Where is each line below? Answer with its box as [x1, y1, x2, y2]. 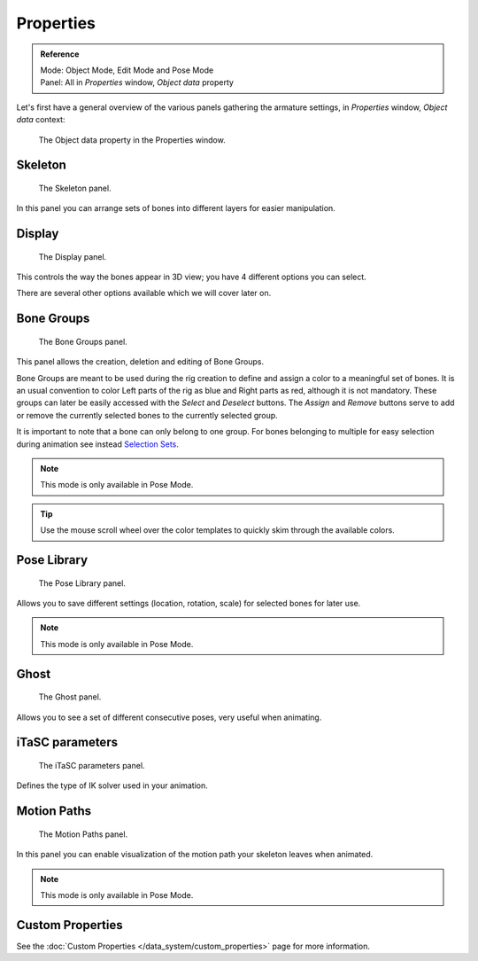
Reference [40, 49, 80, 59]
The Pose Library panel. [38, 577, 126, 589]
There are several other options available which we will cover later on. [16, 288, 272, 299]
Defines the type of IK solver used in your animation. [16, 780, 208, 791]
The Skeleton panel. [38, 183, 112, 193]
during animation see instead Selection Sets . [16, 439, 179, 449]
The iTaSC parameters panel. [38, 760, 145, 770]
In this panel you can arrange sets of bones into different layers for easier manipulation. [16, 203, 335, 214]
